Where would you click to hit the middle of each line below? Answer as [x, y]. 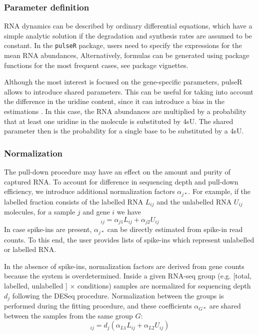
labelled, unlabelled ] [36, 285]
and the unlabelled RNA [194, 201]
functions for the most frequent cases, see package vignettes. [96, 65]
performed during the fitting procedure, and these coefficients [98, 306]
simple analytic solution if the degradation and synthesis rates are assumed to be [128, 35]
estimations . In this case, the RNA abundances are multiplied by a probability [125, 111]
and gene [96, 212]
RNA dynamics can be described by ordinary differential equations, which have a [128, 26]
